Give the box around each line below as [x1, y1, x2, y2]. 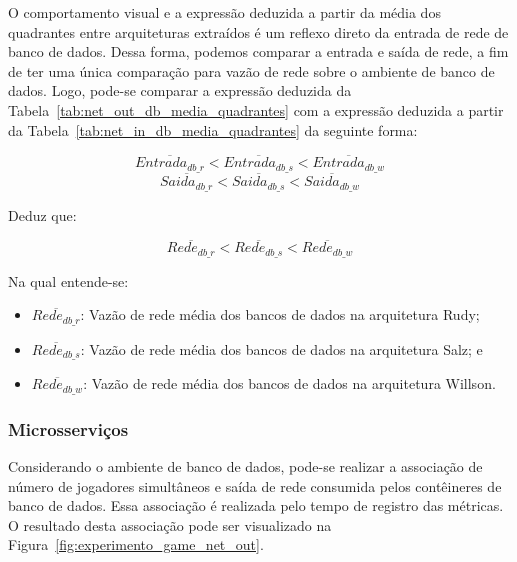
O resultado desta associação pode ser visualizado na [8, 514, 332, 535]
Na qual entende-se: [8, 270, 129, 291]
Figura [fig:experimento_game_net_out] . [8, 534, 264, 555]
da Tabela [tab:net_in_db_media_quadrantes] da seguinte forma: [8, 119, 418, 140]
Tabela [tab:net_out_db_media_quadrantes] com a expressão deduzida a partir [8, 99, 504, 120]
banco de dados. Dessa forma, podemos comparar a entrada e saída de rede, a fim [8, 41, 509, 62]
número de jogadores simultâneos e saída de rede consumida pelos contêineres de [8, 475, 502, 496]
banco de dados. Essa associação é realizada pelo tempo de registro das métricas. [8, 495, 504, 516]
